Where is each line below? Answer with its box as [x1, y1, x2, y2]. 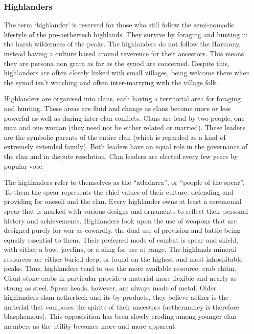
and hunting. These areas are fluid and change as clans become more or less [4, 103, 231, 113]
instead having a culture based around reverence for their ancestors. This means [4, 48, 244, 58]
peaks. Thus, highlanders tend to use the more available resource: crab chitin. [4, 263, 237, 273]
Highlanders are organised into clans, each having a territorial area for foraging [4, 93, 241, 104]
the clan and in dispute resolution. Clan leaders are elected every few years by [4, 151, 238, 161]
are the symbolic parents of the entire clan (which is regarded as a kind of [4, 132, 226, 142]
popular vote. [4, 160, 44, 171]
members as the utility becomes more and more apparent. [4, 321, 177, 331]
